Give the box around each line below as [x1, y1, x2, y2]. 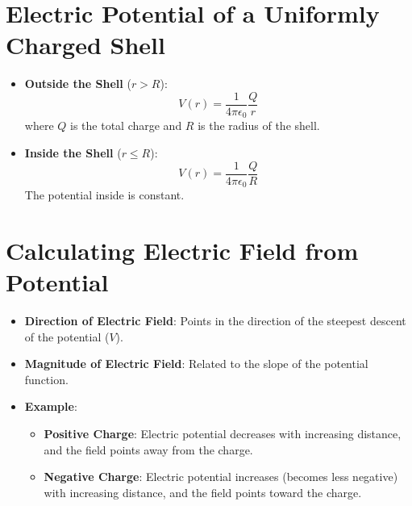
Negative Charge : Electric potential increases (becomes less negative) [44, 468, 398, 485]
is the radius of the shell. [198, 117, 320, 134]
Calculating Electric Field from [6, 233, 359, 266]
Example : [24, 398, 77, 415]
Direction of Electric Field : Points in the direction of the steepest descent [24, 312, 406, 329]
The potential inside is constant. [24, 186, 185, 203]
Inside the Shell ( [24, 144, 122, 161]
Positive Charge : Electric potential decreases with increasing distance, [44, 425, 402, 441]
